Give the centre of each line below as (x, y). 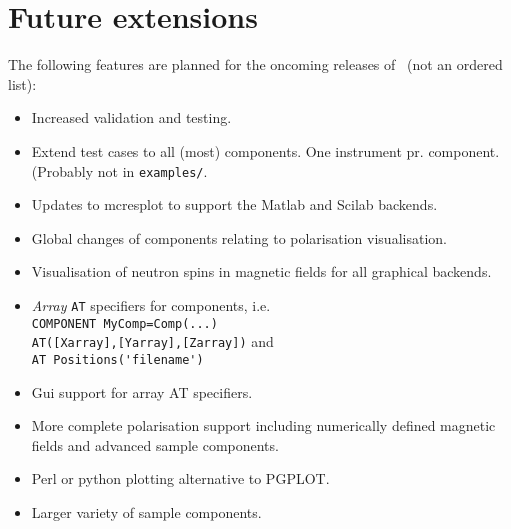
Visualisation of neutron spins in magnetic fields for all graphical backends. (261, 271)
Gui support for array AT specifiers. (142, 391)
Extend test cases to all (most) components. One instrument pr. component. (265, 150)
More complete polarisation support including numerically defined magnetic (263, 425)
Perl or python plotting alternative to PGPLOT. (180, 478)
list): (22, 83)
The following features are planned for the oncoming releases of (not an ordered (255, 64)
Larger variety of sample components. (146, 511)
